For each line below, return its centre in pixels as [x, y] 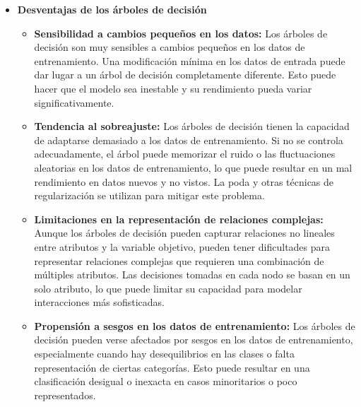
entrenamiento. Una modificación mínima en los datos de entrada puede [190, 60]
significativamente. [74, 102]
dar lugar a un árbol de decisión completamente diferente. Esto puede [185, 75]
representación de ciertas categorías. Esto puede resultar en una [172, 367]
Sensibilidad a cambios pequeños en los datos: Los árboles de [181, 33]
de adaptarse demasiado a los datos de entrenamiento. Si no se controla [189, 140]
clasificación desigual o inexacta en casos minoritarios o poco [166, 381]
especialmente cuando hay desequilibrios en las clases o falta [164, 354]
